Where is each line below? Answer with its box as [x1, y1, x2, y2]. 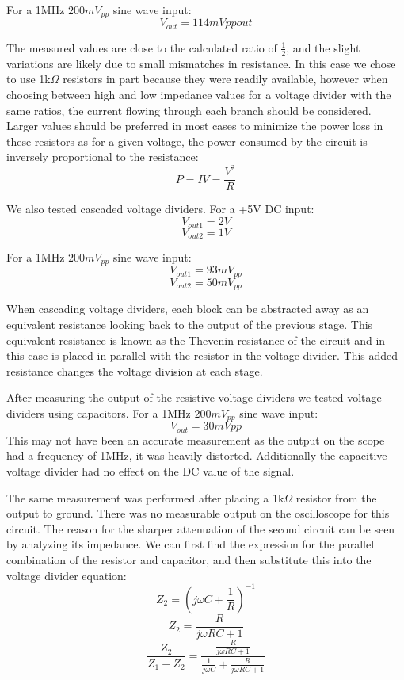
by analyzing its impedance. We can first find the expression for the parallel [6, 536, 375, 552]
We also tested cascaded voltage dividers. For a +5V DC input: [6, 201, 314, 217]
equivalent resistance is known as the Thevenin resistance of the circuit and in [6, 331, 386, 348]
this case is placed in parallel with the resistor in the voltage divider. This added [6, 347, 398, 364]
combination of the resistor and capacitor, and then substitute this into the [6, 551, 372, 567]
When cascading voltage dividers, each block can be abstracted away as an [6, 300, 369, 317]
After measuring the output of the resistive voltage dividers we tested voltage [6, 389, 382, 406]
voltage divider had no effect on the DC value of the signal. [6, 462, 295, 479]
